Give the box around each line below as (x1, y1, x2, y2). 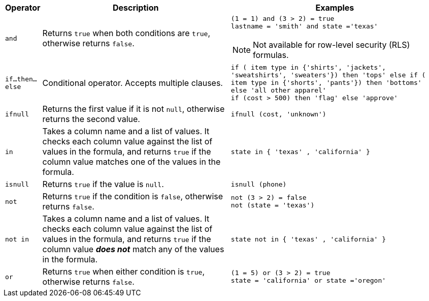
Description (112, 3, 159, 13)
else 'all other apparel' (230, 86, 326, 94)
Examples (315, 3, 354, 13)
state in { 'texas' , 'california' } (230, 147, 370, 156)
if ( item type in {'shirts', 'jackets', (230, 64, 386, 71)
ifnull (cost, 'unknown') (230, 110, 326, 118)
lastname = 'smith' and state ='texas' (230, 22, 378, 30)
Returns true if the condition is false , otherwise (42, 191, 223, 201)
